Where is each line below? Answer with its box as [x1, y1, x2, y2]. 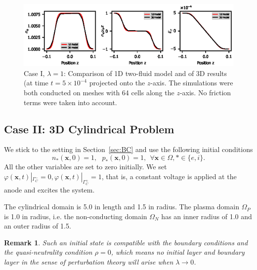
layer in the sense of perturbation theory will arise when [4, 257, 173, 267]
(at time [24, 77, 48, 88]
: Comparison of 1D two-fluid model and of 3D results [63, 68, 227, 78]
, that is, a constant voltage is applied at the [101, 171, 237, 181]
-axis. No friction [179, 87, 231, 98]
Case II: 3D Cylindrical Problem [4, 121, 174, 136]
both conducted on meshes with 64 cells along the [24, 87, 174, 98]
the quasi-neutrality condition [4, 247, 92, 257]
